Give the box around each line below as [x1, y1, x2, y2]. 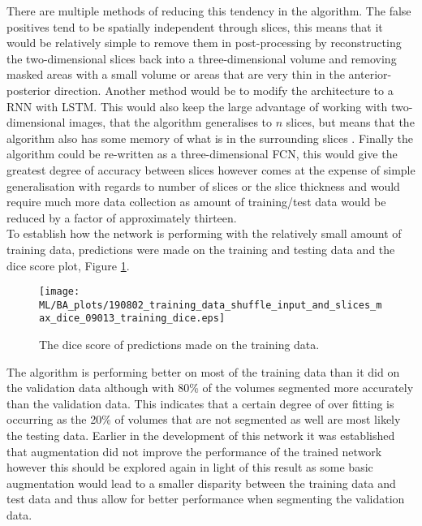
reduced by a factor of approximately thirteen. [6, 209, 237, 226]
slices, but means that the [286, 114, 415, 131]
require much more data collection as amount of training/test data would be [6, 193, 386, 210]
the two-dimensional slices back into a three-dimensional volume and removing [6, 50, 397, 67]
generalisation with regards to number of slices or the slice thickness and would [6, 177, 400, 194]
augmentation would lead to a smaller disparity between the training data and [6, 474, 396, 491]
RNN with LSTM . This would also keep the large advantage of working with [6, 97, 388, 114]
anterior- [348, 66, 392, 83]
